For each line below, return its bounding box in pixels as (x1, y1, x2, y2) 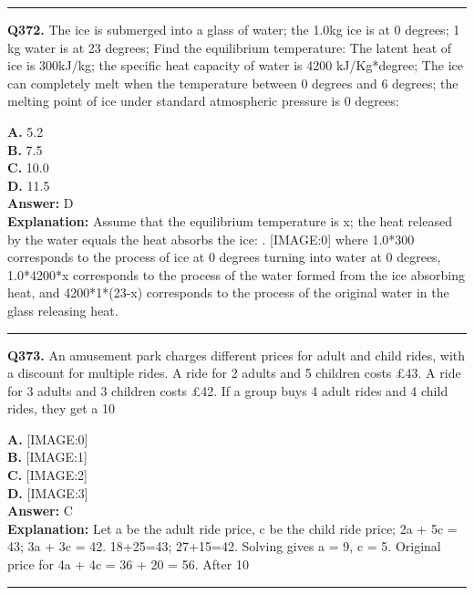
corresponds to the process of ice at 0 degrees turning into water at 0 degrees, (7, 247, 441, 266)
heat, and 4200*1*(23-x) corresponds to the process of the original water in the (7, 283, 449, 302)
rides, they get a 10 (7, 399, 115, 418)
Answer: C (7, 501, 73, 520)
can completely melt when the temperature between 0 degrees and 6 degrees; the (7, 73, 459, 92)
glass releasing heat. (7, 300, 118, 319)
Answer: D (7, 193, 74, 213)
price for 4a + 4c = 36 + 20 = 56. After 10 (7, 555, 249, 574)
